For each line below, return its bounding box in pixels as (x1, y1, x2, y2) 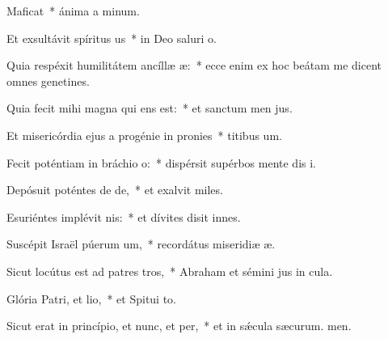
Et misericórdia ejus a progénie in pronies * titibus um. (6, 126, 282, 143)
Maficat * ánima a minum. (6, 2, 140, 19)
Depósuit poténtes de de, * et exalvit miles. (6, 181, 223, 198)
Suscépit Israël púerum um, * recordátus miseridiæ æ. (6, 235, 276, 252)
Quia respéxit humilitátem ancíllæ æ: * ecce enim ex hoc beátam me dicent (6, 57, 382, 74)
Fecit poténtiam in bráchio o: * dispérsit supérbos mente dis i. (6, 154, 316, 171)
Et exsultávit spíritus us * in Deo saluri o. (6, 29, 217, 46)
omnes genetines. (6, 72, 90, 89)
